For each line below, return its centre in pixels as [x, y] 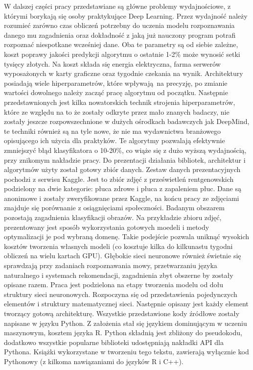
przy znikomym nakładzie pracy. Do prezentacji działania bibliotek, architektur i [125, 160]
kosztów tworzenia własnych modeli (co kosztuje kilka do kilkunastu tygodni [118, 246]
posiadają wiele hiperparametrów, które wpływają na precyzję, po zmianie [116, 83]
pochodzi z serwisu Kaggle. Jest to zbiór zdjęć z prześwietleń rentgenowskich [119, 179]
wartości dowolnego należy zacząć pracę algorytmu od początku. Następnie [116, 92]
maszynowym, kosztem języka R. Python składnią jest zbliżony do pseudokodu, [123, 333]
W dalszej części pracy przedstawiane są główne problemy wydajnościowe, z [117, 6]
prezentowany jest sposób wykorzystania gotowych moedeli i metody [107, 227]
